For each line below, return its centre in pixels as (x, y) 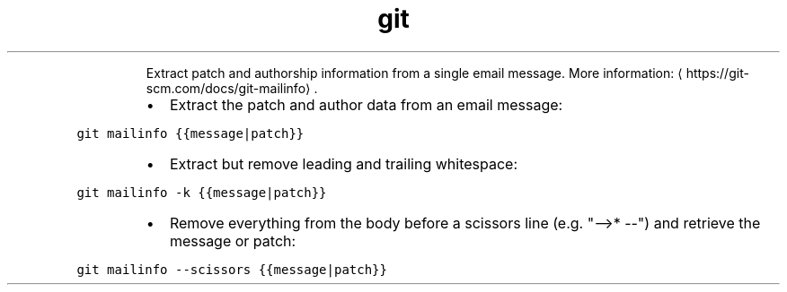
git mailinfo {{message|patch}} (190, 133)
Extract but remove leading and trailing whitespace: (343, 163)
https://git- (717, 73)
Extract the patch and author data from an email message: (366, 104)
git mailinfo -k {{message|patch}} (202, 192)
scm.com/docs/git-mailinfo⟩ (228, 88)
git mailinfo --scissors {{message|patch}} (232, 269)
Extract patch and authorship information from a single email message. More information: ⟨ (414, 73)
